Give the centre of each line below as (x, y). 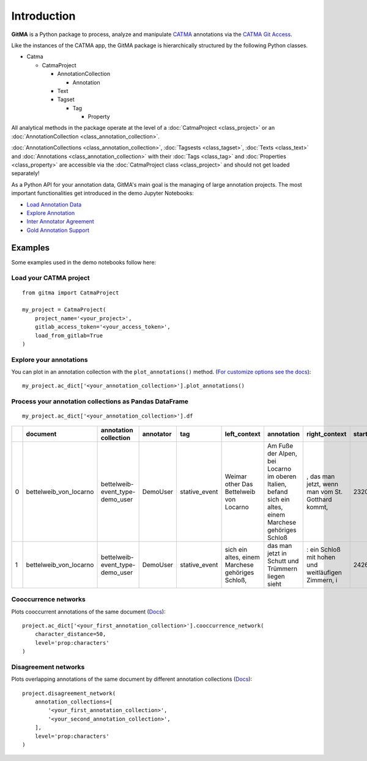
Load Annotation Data (54, 204)
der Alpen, (282, 453)
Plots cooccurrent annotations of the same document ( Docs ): (88, 612)
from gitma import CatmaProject (71, 293)
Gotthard (320, 499)
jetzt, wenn (323, 484)
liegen (276, 576)
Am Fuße (280, 446)
